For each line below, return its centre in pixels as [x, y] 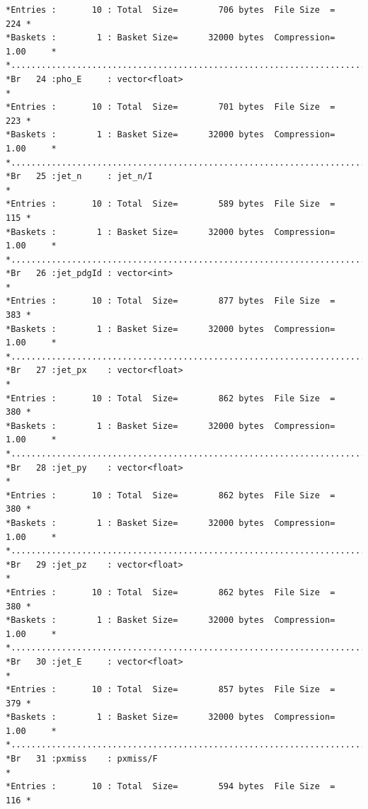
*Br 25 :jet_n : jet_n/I [79, 177]
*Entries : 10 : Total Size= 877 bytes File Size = [171, 301]
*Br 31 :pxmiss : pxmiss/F [82, 759]
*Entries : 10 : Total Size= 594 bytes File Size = [171, 787]
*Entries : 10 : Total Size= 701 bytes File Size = [171, 107]
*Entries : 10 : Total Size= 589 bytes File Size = [171, 204]
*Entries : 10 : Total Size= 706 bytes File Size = [171, 10]
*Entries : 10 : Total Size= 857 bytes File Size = [171, 690]
